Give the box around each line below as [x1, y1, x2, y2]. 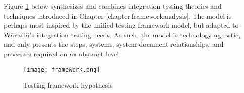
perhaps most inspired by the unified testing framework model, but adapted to [4, 20, 239, 30]
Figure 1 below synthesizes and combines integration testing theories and [4, 1, 222, 11]
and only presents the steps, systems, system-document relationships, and [4, 39, 224, 49]
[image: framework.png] [23, 66, 100, 73]
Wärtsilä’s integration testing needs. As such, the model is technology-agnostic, [4, 29, 241, 39]
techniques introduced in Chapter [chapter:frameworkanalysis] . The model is [4, 10, 232, 20]
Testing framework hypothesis [23, 80, 113, 90]
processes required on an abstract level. [4, 48, 121, 58]
